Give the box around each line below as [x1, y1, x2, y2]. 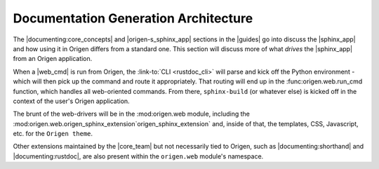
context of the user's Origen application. [13, 97, 130, 105]
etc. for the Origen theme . [13, 130, 93, 138]
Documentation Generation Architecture [13, 11, 253, 26]
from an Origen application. [13, 55, 93, 63]
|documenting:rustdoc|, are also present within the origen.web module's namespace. [13, 151, 264, 161]
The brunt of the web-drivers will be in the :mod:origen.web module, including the [13, 109, 251, 119]
